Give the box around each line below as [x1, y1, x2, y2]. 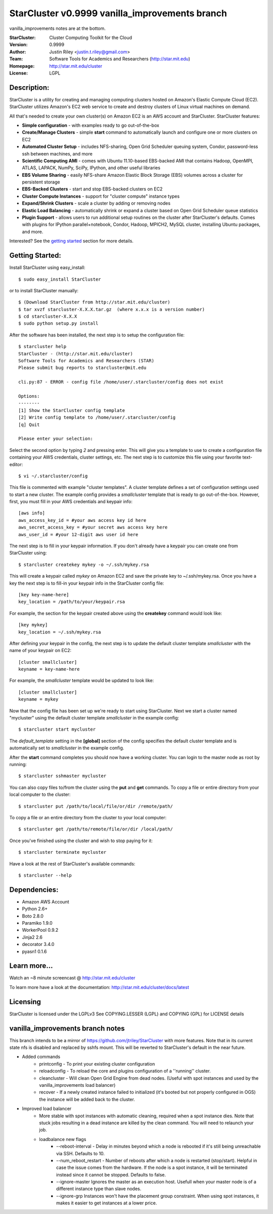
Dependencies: [9, 885, 59, 894]
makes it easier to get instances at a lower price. [56, 1200, 157, 1206]
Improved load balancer [22, 1106, 72, 1112]
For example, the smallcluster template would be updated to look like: [9, 677, 154, 684]
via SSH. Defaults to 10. [56, 1150, 105, 1156]
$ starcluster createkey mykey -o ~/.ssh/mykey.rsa [18, 561, 149, 567]
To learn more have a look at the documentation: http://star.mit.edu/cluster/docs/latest [9, 984, 190, 990]
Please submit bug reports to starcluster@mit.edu [18, 365, 147, 371]
